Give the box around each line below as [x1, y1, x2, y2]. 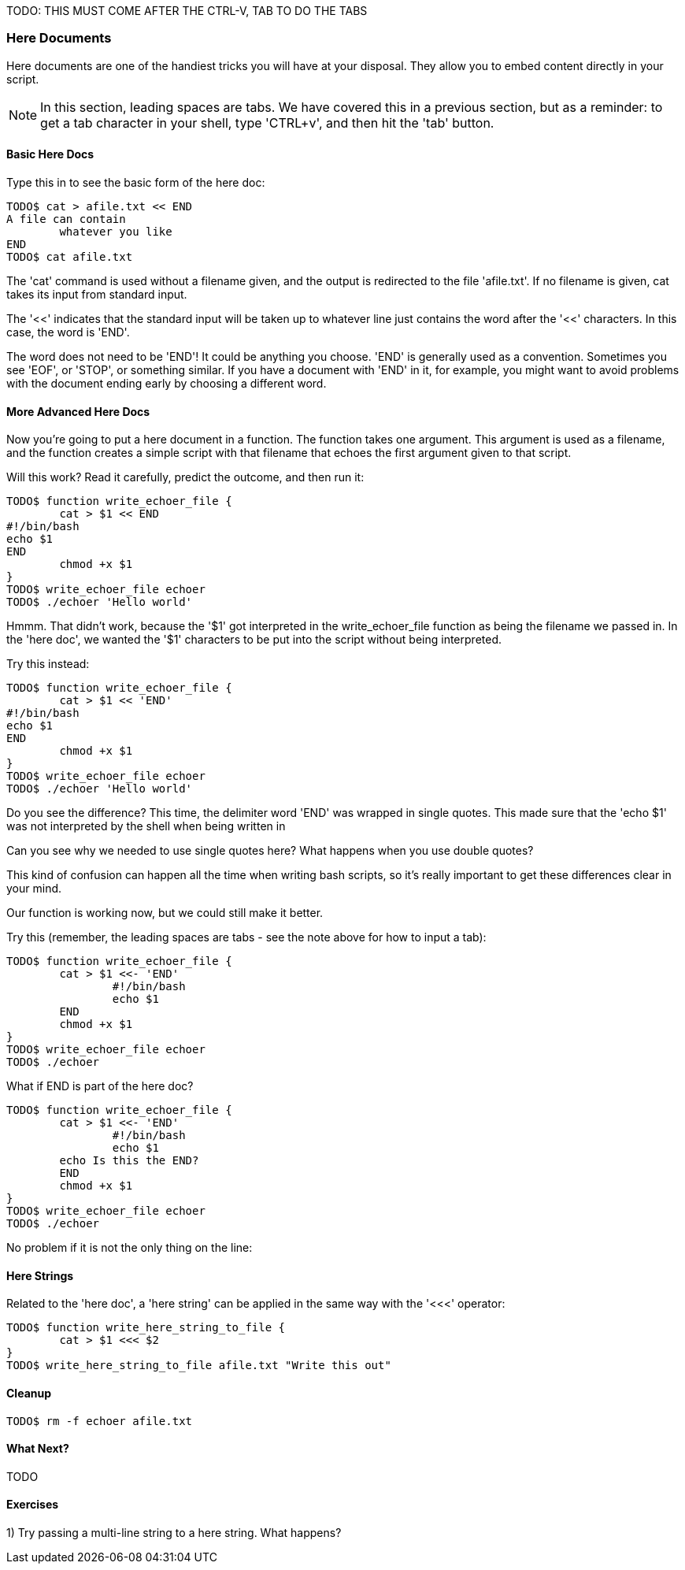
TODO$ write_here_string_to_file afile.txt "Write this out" [6, 1359, 391, 1372]
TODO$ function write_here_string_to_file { [6, 1321, 286, 1334]
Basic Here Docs [6, 147, 94, 161]
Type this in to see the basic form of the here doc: [6, 175, 265, 189]
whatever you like [59, 225, 172, 238]
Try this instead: [6, 657, 90, 671]
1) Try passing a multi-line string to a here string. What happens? [6, 1526, 342, 1540]
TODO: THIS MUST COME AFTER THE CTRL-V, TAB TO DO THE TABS [6, 4, 368, 17]
